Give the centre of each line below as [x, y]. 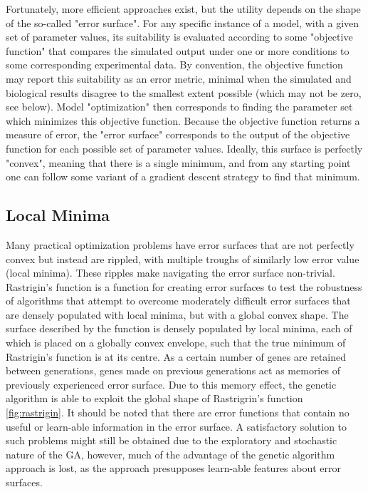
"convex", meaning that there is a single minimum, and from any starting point [178, 162]
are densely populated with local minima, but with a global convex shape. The [177, 314]
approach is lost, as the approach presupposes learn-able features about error [174, 468]
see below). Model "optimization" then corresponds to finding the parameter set [179, 107]
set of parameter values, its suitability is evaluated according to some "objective [179, 37]
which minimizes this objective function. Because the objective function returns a [183, 120]
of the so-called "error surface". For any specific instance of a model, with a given [183, 22]
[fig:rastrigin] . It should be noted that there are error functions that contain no [178, 412]
